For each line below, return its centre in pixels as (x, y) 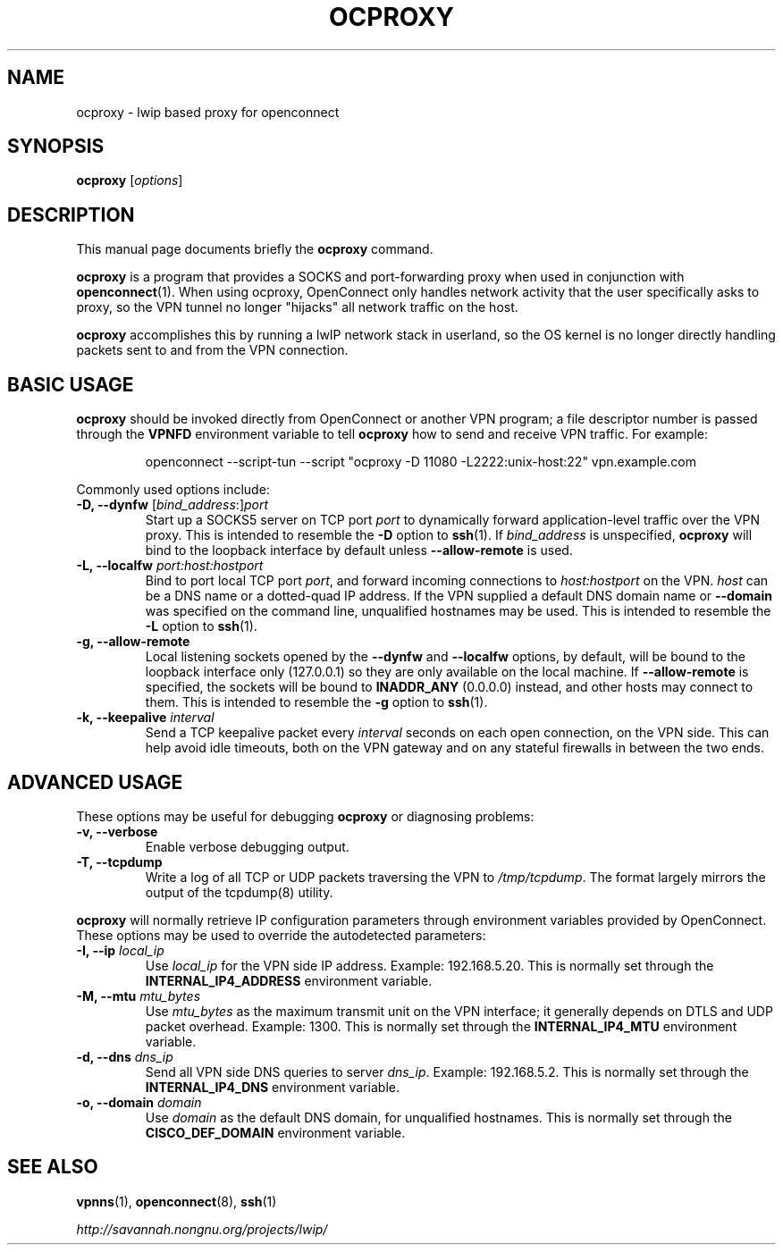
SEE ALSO (53, 1167)
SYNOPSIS (56, 147)
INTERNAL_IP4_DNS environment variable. (272, 1087)
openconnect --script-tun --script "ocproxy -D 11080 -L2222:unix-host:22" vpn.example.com (421, 462)
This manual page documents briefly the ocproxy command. (255, 249)
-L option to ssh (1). (201, 626)
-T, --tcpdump (119, 861)
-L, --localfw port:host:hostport (170, 566)
